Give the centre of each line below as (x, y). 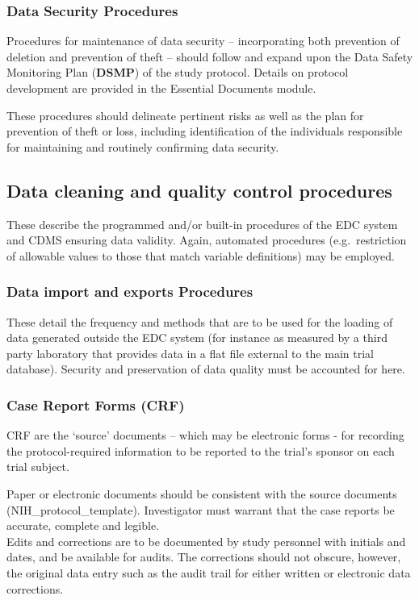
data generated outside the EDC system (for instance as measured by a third (197, 337)
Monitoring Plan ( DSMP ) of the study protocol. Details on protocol (178, 72)
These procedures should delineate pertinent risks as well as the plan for (185, 115)
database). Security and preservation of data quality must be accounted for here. (206, 369)
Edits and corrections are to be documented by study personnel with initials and (206, 541)
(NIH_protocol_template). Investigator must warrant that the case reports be (201, 509)
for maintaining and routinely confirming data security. (143, 146)
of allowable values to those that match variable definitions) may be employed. (201, 255)
